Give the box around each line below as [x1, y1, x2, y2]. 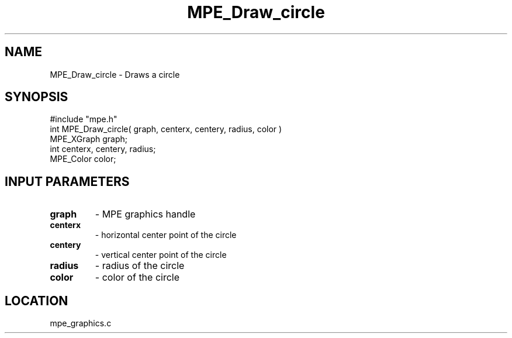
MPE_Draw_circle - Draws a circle [50, 69, 180, 80]
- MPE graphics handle [95, 208, 196, 220]
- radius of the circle [95, 260, 185, 272]
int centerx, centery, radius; [50, 144, 156, 154]
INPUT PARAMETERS [5, 174, 130, 189]
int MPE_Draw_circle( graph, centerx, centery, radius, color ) [50, 124, 282, 134]
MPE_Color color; [50, 154, 116, 164]
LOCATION [5, 293, 68, 308]
